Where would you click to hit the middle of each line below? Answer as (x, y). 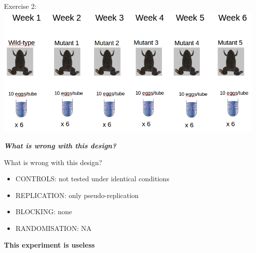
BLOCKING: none (44, 211)
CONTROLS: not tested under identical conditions (92, 179)
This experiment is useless (49, 244)
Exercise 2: (20, 6)
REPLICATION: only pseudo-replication (77, 195)
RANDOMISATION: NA (53, 228)
